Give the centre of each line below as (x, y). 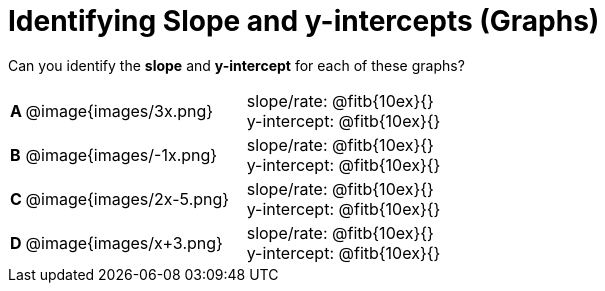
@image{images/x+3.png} (124, 242)
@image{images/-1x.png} (121, 154)
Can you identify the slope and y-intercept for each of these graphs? (236, 65)
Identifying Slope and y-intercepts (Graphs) (304, 21)
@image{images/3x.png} (119, 110)
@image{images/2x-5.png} (127, 198)
